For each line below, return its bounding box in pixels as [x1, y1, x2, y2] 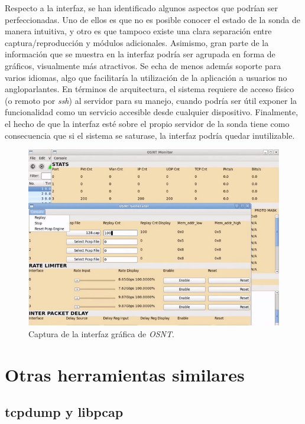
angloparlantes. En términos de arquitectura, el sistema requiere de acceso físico [5, 83, 294, 95]
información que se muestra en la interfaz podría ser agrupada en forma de [5, 48, 275, 60]
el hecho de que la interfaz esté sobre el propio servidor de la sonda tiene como [5, 117, 290, 129]
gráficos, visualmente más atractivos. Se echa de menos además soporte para [5, 59, 281, 71]
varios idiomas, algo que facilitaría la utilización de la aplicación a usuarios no [5, 71, 287, 83]
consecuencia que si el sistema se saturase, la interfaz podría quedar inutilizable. [5, 129, 295, 141]
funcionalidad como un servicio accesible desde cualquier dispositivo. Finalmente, [5, 106, 298, 118]
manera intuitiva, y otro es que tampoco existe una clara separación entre [5, 25, 272, 37]
